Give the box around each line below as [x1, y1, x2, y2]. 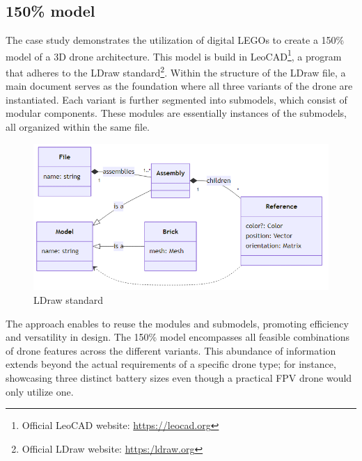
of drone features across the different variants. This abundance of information [6, 343, 336, 357]
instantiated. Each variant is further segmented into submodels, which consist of [6, 92, 347, 106]
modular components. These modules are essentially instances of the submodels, [6, 106, 347, 120]
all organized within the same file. [6, 120, 150, 134]
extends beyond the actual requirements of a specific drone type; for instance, [6, 357, 336, 371]
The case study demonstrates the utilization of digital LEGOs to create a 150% [6, 33, 345, 47]
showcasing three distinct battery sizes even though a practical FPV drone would [6, 371, 352, 385]
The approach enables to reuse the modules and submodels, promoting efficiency [6, 316, 349, 330]
